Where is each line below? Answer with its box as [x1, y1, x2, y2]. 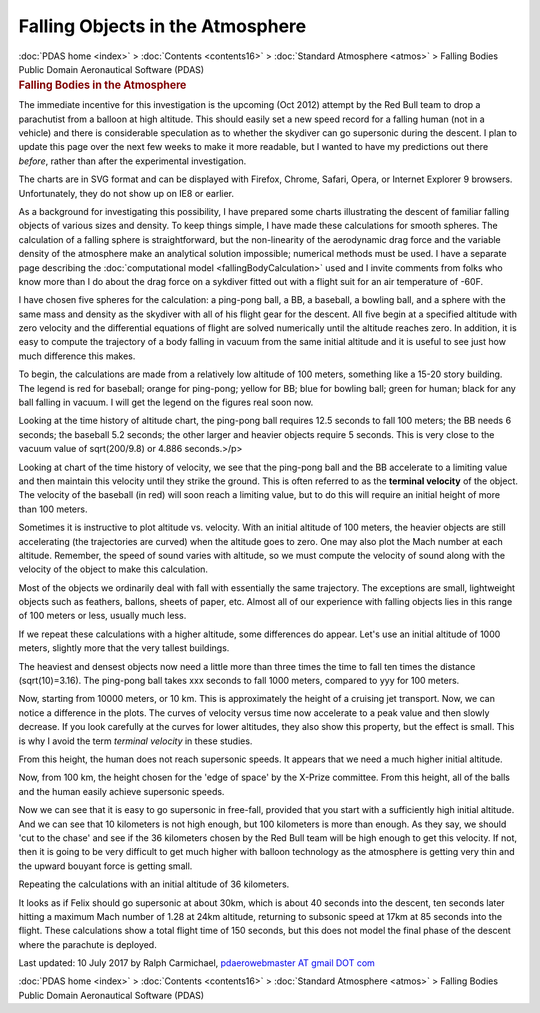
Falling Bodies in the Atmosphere [18, 78, 187, 92]
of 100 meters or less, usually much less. [18, 610, 187, 622]
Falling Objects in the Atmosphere [18, 15, 307, 37]
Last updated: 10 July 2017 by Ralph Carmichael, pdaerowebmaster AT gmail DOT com [18, 957, 375, 969]
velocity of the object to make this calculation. [18, 563, 209, 575]
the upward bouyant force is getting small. [18, 860, 193, 872]
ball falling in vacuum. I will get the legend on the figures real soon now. [18, 396, 314, 409]
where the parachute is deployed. [18, 938, 157, 950]
